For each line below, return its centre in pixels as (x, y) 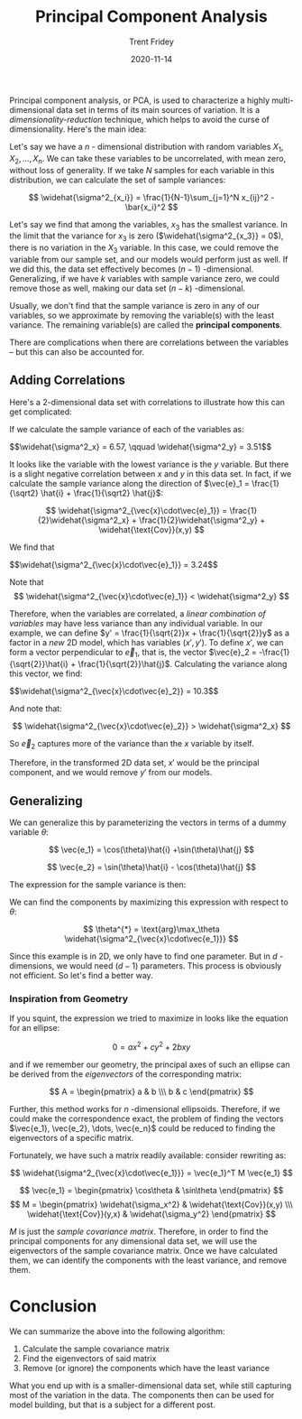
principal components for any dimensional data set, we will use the (133, 1241)
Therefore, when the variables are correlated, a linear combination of (137, 613)
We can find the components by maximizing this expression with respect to (149, 902)
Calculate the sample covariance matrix (96, 1349)
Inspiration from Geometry (69, 999)
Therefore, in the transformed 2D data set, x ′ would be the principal (134, 763)
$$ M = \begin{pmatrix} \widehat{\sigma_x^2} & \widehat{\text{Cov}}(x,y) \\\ (151, 1205)
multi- (283, 100)
